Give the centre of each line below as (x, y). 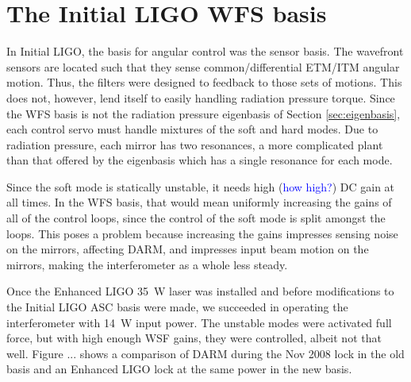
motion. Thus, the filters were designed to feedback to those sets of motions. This (204, 82)
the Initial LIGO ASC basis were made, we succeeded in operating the (177, 307)
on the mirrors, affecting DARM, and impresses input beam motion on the (188, 249)
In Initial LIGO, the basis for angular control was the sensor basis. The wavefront (205, 51)
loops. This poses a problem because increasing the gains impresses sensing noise (202, 233)
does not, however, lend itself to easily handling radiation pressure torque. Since (201, 97)
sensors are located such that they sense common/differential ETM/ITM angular (203, 66)
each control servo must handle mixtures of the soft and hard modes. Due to (192, 129)
